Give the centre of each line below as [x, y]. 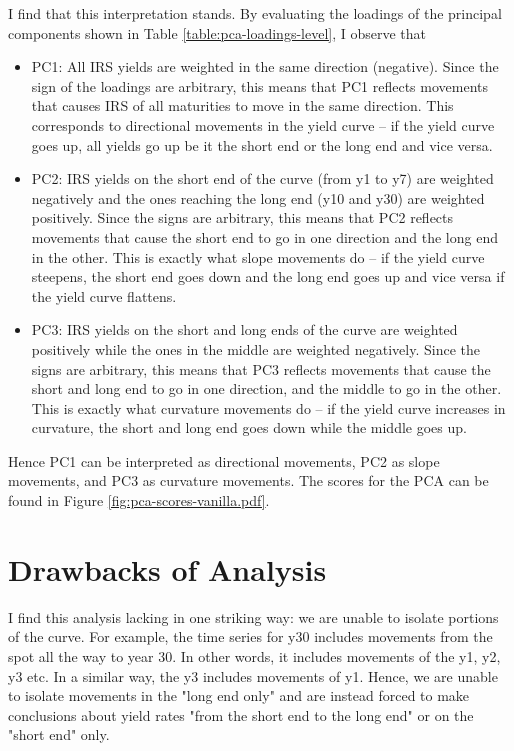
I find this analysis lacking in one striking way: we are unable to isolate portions [253, 616]
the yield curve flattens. [104, 295]
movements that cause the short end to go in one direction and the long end [264, 236]
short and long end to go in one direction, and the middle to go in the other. [266, 388]
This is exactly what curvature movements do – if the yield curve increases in [268, 407]
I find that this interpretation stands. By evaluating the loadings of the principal [255, 13]
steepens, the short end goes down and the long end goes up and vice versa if [268, 276]
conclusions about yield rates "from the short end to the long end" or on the [241, 714]
